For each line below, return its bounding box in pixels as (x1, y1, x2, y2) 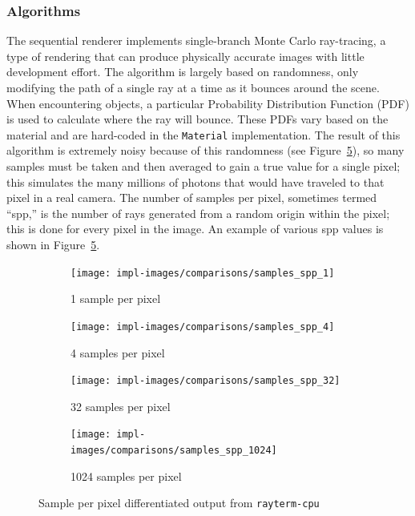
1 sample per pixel (71, 290, 161, 307)
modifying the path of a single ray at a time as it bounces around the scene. (6, 79, 380, 95)
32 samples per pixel (71, 397, 171, 414)
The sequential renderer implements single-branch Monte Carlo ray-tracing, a (6, 32, 386, 49)
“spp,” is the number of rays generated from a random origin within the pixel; (6, 204, 390, 221)
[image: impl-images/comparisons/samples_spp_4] (71, 320, 335, 333)
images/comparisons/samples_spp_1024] (71, 445, 277, 456)
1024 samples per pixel (71, 467, 182, 484)
